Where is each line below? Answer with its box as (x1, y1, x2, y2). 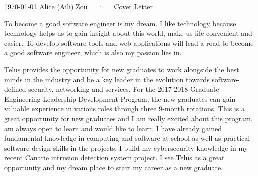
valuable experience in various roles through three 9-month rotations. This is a (4, 103, 245, 114)
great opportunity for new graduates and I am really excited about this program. (4, 113, 253, 123)
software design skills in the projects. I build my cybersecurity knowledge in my (4, 142, 248, 153)
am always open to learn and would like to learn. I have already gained (4, 123, 222, 133)
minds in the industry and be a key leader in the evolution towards (4, 74, 210, 84)
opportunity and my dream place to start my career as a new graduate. (4, 162, 223, 172)
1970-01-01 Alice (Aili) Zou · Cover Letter (4, 1, 153, 11)
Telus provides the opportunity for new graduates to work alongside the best (4, 64, 239, 74)
